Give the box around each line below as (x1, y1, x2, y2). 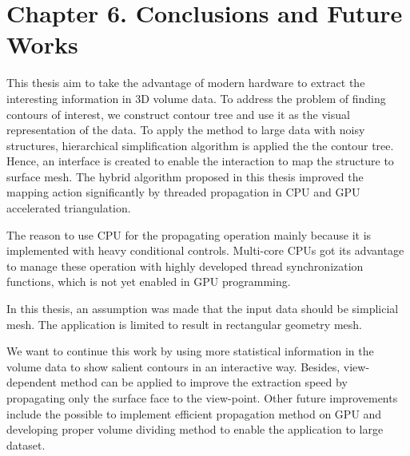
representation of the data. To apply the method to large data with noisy (6, 121, 365, 138)
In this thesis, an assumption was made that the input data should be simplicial (6, 300, 399, 317)
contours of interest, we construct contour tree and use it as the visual (6, 105, 350, 122)
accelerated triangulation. (6, 200, 131, 216)
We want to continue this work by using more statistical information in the (6, 343, 374, 359)
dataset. (6, 436, 46, 453)
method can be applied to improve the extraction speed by (60, 374, 348, 391)
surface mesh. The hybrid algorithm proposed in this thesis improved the (6, 168, 364, 184)
